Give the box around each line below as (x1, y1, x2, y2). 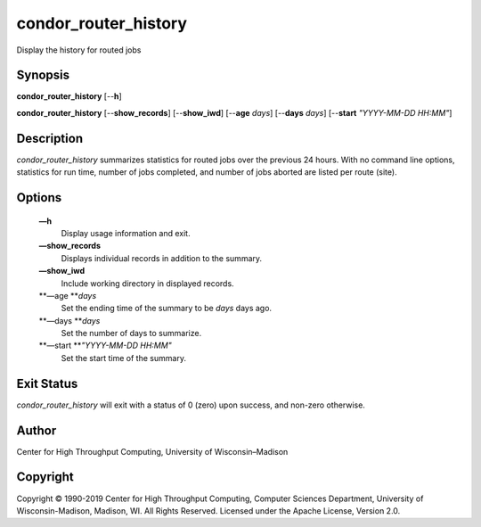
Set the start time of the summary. (61, 352, 187, 363)
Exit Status (16, 375, 78, 391)
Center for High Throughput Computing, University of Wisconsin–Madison (16, 446, 289, 457)
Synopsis (16, 68, 70, 83)
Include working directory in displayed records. (61, 277, 235, 289)
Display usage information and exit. (61, 227, 191, 238)
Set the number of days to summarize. (61, 328, 202, 339)
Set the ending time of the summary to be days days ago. (61, 303, 272, 314)
